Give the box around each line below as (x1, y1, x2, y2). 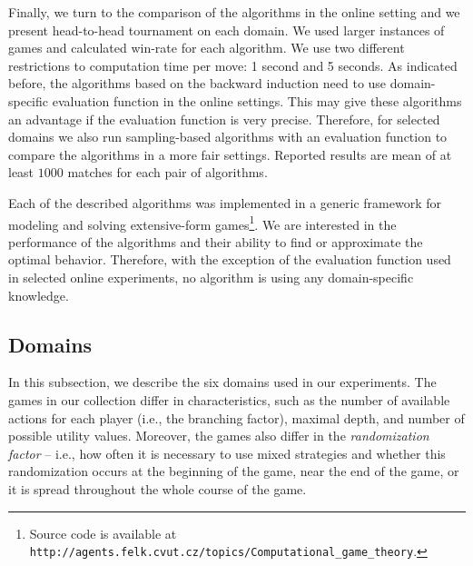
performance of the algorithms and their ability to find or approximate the (8, 232, 423, 251)
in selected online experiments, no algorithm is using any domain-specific (8, 267, 414, 286)
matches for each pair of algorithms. (67, 163, 268, 182)
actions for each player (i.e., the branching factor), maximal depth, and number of (8, 408, 465, 427)
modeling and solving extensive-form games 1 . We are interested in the (8, 212, 397, 233)
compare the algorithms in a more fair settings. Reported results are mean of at (8, 144, 452, 164)
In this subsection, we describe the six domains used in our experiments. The (8, 372, 437, 392)
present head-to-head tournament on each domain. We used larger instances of (8, 20, 445, 39)
